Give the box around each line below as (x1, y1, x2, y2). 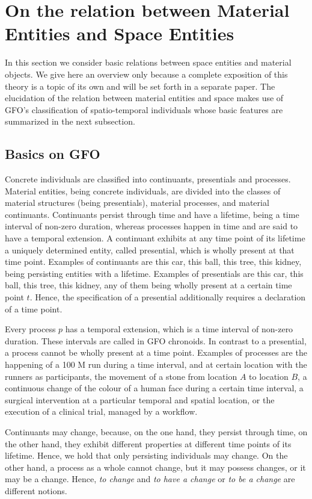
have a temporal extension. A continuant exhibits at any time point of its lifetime (5, 232, 305, 244)
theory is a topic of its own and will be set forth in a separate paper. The (5, 79, 275, 92)
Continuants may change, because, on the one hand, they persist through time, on (5, 425, 308, 438)
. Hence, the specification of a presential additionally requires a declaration (29, 291, 306, 303)
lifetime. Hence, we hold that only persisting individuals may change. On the (5, 449, 288, 462)
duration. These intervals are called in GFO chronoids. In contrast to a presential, (5, 334, 307, 347)
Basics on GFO (5, 144, 100, 163)
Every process (5, 323, 56, 335)
